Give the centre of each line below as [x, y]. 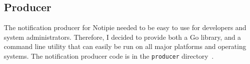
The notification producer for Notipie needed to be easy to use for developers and [125, 27]
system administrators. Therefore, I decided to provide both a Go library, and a [123, 37]
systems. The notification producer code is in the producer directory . [109, 56]
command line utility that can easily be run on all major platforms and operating [125, 46]
